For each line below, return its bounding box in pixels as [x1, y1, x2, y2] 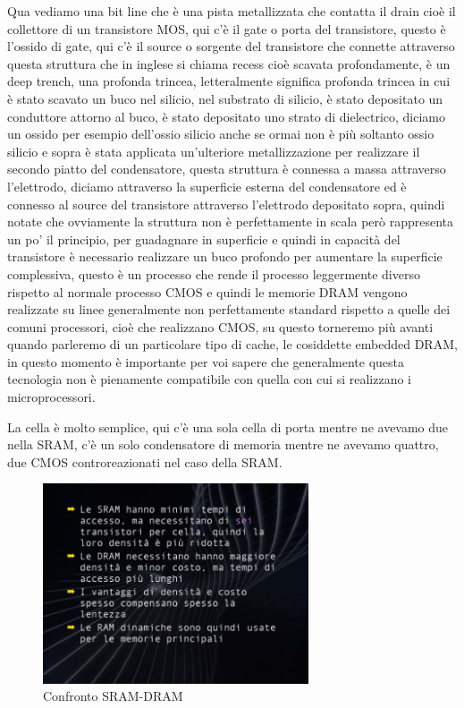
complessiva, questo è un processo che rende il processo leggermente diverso [7, 264, 420, 283]
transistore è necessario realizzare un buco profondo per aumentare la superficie [7, 247, 443, 266]
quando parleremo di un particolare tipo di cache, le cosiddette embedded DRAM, [7, 335, 458, 354]
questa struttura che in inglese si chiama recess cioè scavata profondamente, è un [7, 54, 451, 73]
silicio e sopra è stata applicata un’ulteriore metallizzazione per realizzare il [7, 141, 420, 160]
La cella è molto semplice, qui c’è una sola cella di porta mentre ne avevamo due [7, 417, 449, 436]
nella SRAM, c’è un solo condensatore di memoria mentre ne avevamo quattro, [7, 435, 439, 454]
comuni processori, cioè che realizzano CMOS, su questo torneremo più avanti [7, 317, 434, 336]
